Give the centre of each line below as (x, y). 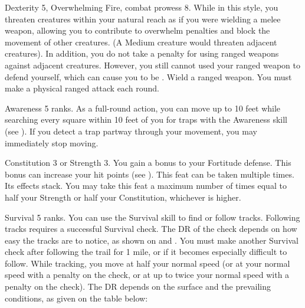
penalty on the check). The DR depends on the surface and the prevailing (138, 286)
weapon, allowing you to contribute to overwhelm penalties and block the (137, 30)
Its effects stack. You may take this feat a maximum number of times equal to (146, 186)
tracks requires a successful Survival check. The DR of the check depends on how (151, 229)
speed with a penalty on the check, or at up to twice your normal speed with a (147, 275)
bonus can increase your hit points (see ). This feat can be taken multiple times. (150, 174)
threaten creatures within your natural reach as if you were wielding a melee (143, 19)
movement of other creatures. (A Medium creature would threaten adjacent (141, 42)
